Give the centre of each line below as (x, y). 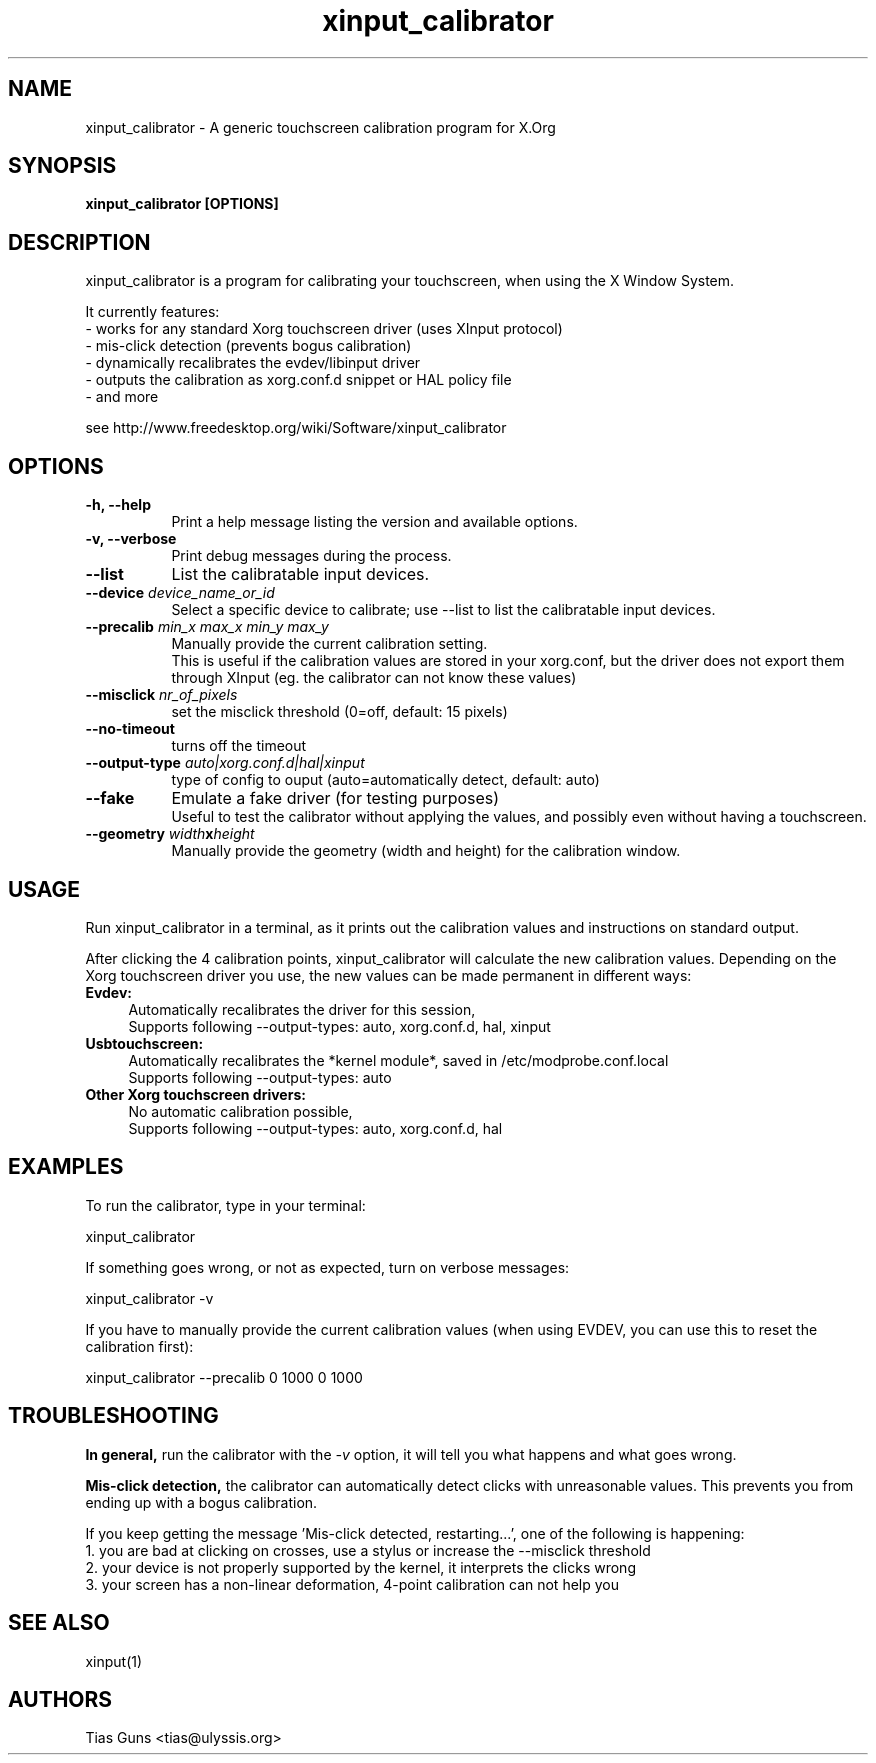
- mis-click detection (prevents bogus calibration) (248, 346)
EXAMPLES (66, 1167)
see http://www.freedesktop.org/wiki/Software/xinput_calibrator (296, 428)
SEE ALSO (59, 1623)
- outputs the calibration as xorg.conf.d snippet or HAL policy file (298, 380)
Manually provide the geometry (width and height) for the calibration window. (426, 851)
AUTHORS (60, 1699)
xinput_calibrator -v (149, 1298)
